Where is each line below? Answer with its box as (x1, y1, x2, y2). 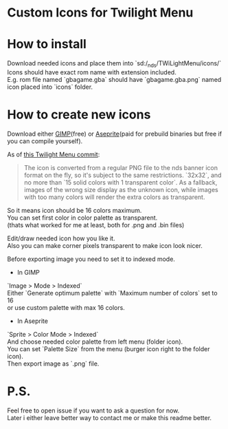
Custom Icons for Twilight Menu (7, 5, 194, 21)
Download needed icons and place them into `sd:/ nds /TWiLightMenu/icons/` (7, 59, 222, 69)
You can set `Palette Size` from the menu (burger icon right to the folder (7, 344, 210, 353)
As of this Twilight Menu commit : (7, 150, 100, 158)
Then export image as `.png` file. (7, 359, 100, 368)
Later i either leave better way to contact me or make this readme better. (7, 413, 212, 421)
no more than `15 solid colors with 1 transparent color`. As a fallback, (23, 178, 218, 187)
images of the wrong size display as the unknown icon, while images (23, 185, 218, 193)
